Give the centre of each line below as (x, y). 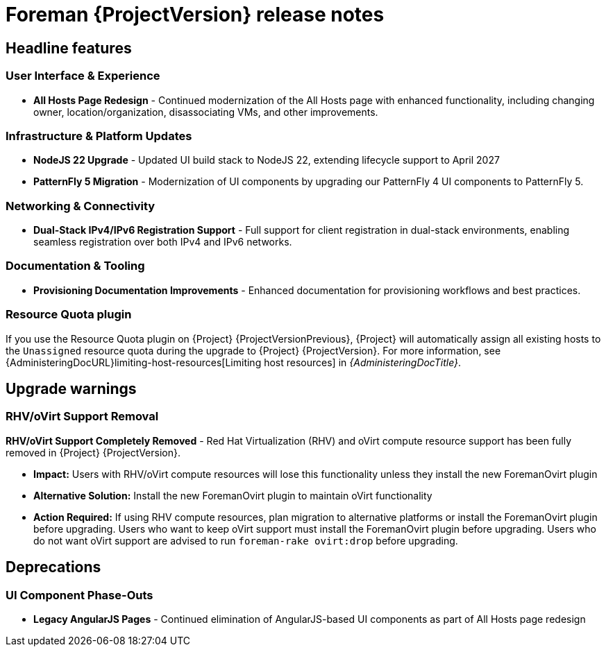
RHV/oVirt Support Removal (82, 417)
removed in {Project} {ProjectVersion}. (93, 452)
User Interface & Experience (83, 76)
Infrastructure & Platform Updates (99, 136)
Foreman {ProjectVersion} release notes (195, 15)
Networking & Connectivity (81, 206)
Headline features (69, 48)
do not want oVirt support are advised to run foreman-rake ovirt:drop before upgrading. (246, 540)
